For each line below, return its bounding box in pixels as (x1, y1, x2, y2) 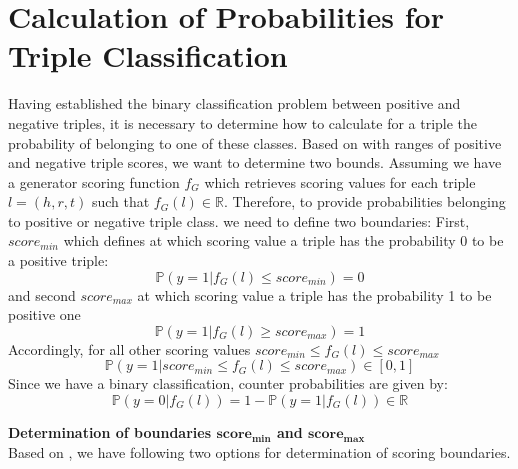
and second (8, 284, 76, 305)
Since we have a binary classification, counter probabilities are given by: (8, 373, 448, 394)
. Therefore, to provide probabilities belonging (223, 191, 506, 212)
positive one (8, 304, 81, 325)
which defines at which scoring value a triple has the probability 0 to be (63, 230, 504, 251)
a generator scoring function (8, 171, 180, 192)
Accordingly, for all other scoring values (8, 338, 251, 359)
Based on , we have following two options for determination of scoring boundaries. (8, 441, 511, 462)
